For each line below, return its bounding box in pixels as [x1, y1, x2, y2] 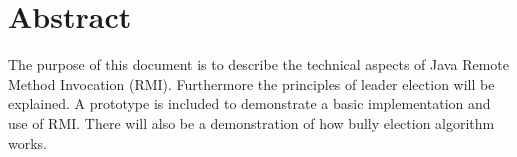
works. [8, 132, 48, 153]
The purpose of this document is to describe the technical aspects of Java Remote [8, 54, 509, 75]
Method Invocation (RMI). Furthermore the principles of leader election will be [8, 73, 495, 94]
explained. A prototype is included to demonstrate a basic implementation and [8, 93, 491, 114]
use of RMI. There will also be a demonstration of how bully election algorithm [8, 112, 495, 133]
